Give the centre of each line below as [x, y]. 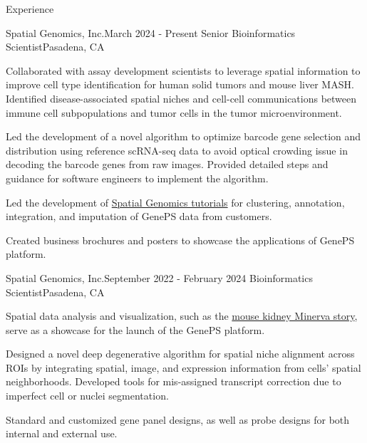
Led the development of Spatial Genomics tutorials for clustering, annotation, [175, 202]
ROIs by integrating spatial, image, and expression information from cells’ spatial [183, 367]
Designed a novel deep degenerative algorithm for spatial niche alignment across [180, 354]
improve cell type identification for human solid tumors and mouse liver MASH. [180, 84]
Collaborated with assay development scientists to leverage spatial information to [183, 70]
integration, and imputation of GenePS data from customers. [139, 216]
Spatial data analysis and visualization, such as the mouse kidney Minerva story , [182, 316]
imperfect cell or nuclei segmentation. [87, 396]
